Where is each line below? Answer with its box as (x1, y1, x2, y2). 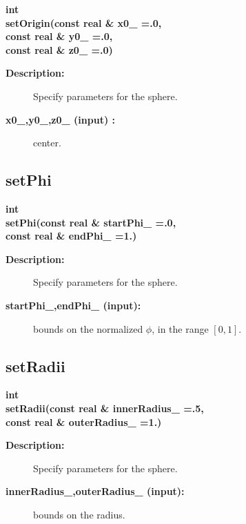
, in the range (152, 321, 209, 336)
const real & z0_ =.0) (6, 42, 113, 57)
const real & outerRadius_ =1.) (6, 414, 162, 429)
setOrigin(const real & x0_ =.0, (6, 15, 162, 30)
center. (33, 135, 61, 150)
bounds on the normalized (33, 321, 143, 336)
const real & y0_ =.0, (6, 29, 113, 43)
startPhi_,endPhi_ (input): (6, 298, 141, 312)
